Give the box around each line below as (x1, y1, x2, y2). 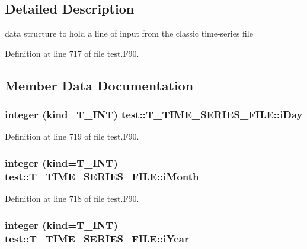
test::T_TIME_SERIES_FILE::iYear (5, 231, 189, 245)
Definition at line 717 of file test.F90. (5, 47, 139, 59)
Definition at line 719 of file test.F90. (5, 130, 139, 143)
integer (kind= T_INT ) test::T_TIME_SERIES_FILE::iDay (5, 107, 303, 122)
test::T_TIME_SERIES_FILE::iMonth (5, 169, 199, 183)
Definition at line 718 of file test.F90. (5, 192, 139, 205)
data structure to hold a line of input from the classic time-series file (5, 27, 253, 40)
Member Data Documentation (5, 76, 194, 94)
